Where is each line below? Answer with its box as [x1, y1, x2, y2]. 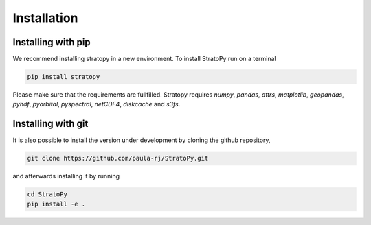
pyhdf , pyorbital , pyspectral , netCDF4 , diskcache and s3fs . [12, 100, 181, 108]
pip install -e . [27, 200, 86, 208]
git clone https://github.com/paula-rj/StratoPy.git [27, 154, 209, 163]
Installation [12, 10, 78, 25]
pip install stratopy [27, 73, 100, 81]
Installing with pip [12, 36, 91, 48]
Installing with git [12, 118, 89, 130]
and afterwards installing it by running [12, 172, 120, 180]
